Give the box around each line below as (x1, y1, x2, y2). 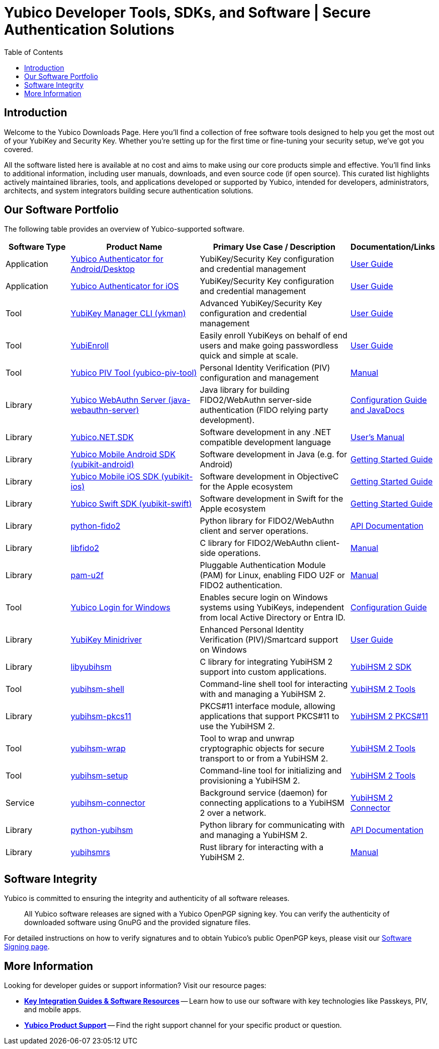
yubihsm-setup (70, 771, 128, 781)
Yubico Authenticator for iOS (70, 281, 179, 292)
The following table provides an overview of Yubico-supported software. (4, 225, 244, 234)
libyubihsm (70, 662, 112, 672)
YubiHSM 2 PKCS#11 (350, 711, 428, 722)
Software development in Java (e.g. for (200, 449, 347, 460)
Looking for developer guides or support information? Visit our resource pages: (4, 981, 267, 990)
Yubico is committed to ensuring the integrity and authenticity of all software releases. (4, 894, 290, 903)
